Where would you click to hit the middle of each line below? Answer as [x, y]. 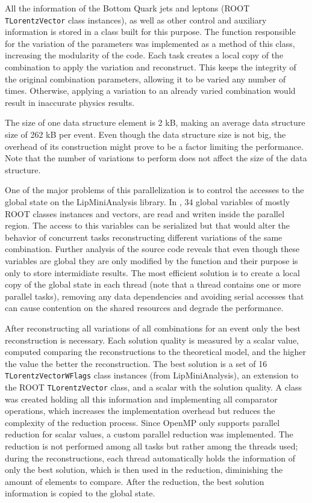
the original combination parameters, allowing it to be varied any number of [145, 79]
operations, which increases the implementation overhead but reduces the [140, 411]
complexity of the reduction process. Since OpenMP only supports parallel [142, 422]
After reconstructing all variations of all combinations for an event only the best [153, 328]
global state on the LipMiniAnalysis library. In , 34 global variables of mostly [148, 201]
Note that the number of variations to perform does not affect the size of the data [156, 158]
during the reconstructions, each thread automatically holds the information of [150, 458]
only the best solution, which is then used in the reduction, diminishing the [144, 470]
